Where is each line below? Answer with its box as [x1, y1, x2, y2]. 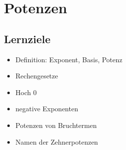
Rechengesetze [15, 71, 58, 81]
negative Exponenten [15, 103, 78, 114]
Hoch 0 [15, 87, 37, 97]
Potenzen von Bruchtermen [15, 120, 97, 130]
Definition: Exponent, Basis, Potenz [15, 54, 123, 64]
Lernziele [4, 31, 51, 46]
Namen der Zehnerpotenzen [15, 136, 98, 147]
